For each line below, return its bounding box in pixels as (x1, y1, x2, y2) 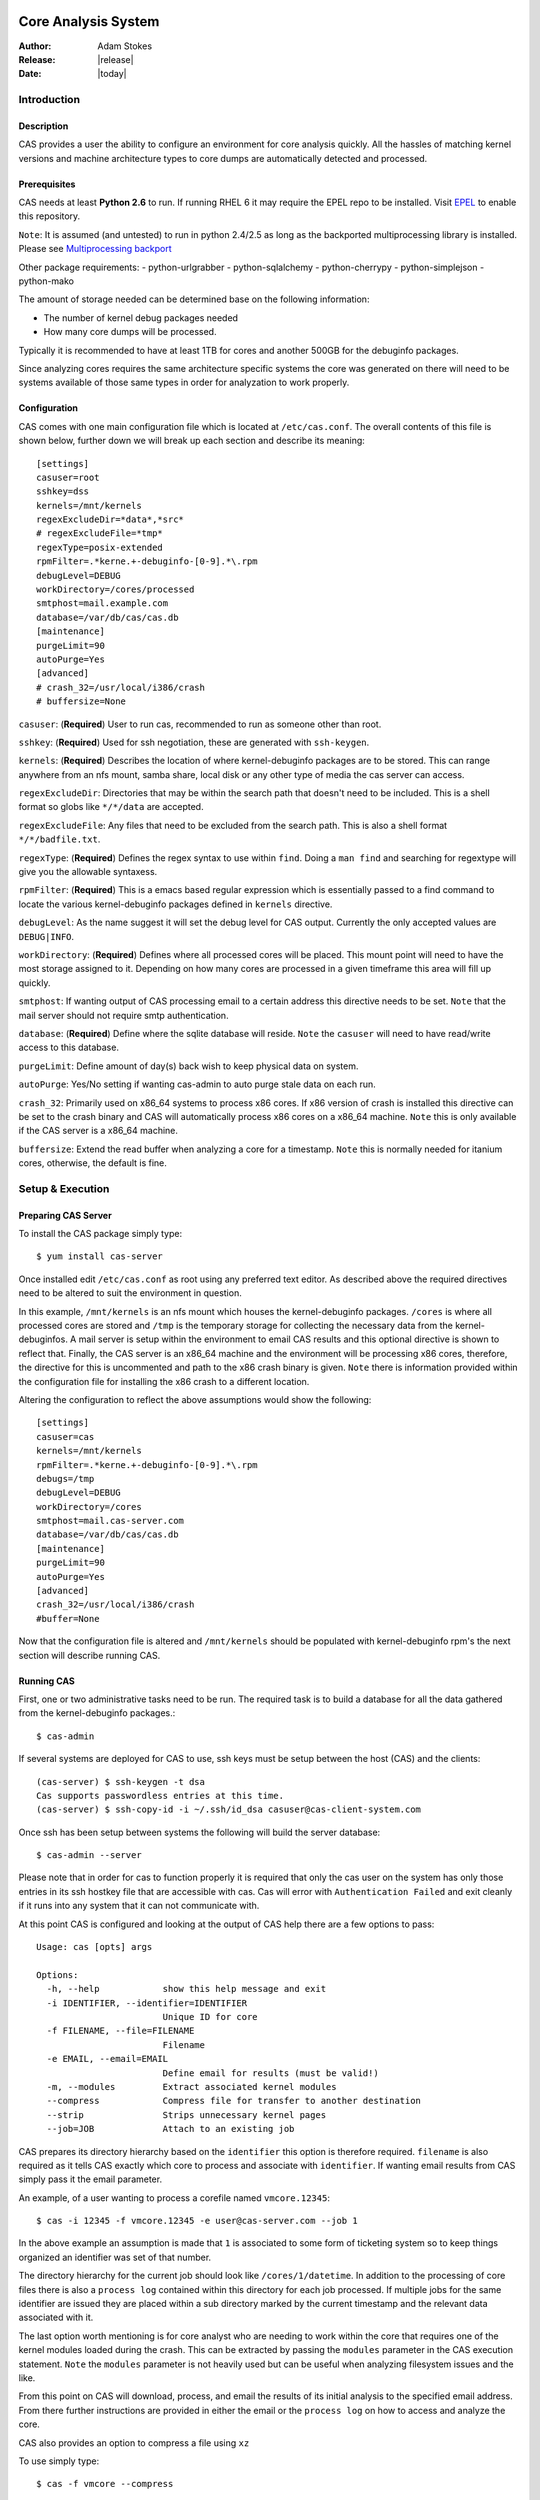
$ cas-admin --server (36, 1850, 142, 1861)
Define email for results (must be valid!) (162, 2067, 379, 2079)
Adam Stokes (97, 40, 153, 52)
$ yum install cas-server (36, 1251, 164, 1262)
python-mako (18, 275, 75, 287)
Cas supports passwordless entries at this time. (36, 1790, 285, 1801)
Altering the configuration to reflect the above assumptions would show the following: (18, 1393, 372, 1405)
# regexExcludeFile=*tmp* (36, 528, 164, 539)
